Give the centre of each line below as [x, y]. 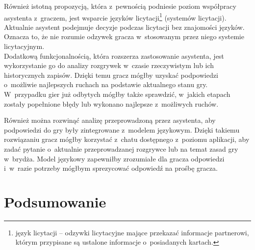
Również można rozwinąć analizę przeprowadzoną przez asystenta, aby [110, 120]
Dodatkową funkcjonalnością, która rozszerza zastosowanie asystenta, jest [114, 56]
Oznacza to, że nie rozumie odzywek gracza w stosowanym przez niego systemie [124, 36]
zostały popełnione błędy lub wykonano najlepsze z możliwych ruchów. [111, 103]
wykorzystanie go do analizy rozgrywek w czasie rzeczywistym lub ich [109, 65]
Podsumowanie [55, 201]
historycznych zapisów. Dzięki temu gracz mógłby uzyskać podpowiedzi [111, 75]
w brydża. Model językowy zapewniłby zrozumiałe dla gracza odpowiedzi [114, 158]
